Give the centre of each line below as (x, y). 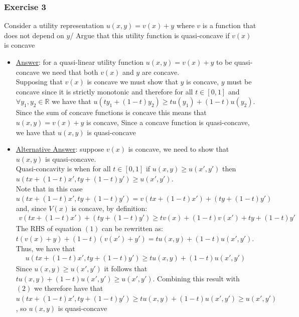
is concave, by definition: (109, 208)
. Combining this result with (196, 278)
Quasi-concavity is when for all (63, 169)
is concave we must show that (132, 82)
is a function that (229, 25)
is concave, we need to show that (179, 149)
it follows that (126, 269)
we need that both (70, 72)
